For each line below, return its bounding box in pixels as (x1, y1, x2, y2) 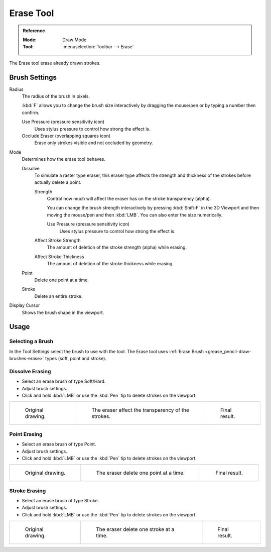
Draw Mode (62, 37, 87, 43)
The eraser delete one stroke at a (96, 526, 175, 533)
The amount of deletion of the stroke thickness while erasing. (47, 261, 174, 267)
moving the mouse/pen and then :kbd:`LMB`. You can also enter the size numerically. (47, 211, 223, 218)
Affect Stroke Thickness (34, 254, 84, 260)
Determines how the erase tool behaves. (22, 156, 105, 162)
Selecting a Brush (9, 338, 54, 345)
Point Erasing (9, 430, 43, 437)
